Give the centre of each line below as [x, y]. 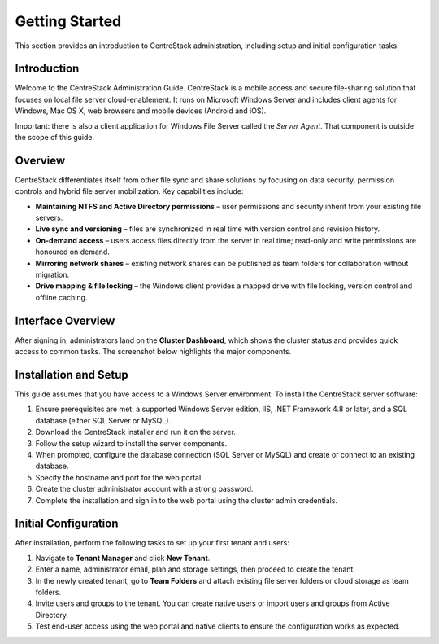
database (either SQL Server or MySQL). [103, 420]
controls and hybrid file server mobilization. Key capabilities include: [129, 191]
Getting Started [68, 21]
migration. [52, 275]
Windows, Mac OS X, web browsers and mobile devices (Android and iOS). [141, 111]
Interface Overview [65, 320]
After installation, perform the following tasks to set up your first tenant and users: [152, 543]
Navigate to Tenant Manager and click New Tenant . [123, 558]
